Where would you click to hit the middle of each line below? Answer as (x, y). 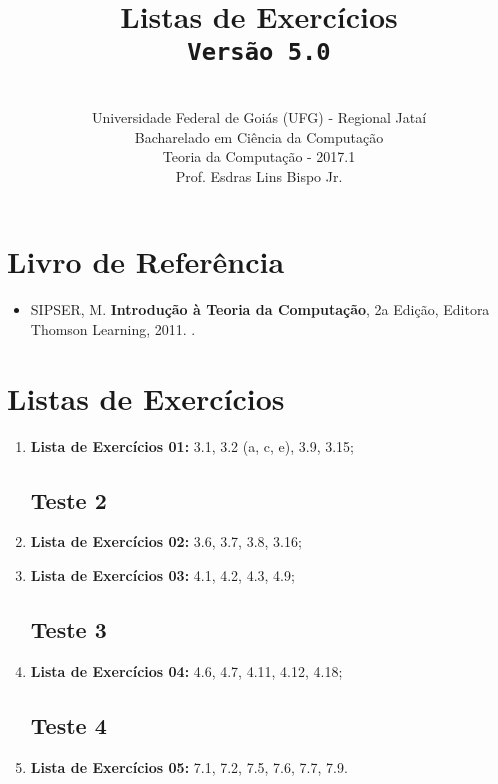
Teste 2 (68, 499)
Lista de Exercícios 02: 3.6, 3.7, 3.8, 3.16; (166, 541)
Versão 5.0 (259, 52)
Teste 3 (68, 629)
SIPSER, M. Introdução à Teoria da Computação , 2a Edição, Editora (260, 309)
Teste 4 (68, 724)
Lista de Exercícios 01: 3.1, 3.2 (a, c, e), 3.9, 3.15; (192, 445)
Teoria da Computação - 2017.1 (259, 156)
